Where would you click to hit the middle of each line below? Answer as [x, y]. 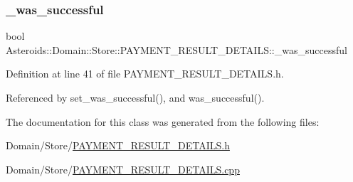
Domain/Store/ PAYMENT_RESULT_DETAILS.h [118, 145]
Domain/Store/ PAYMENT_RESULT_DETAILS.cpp [123, 169]
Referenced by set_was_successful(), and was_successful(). [135, 97]
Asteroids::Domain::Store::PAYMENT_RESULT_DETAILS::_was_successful [176, 49]
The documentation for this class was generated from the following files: [163, 121]
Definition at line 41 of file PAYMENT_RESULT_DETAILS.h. [145, 74]
